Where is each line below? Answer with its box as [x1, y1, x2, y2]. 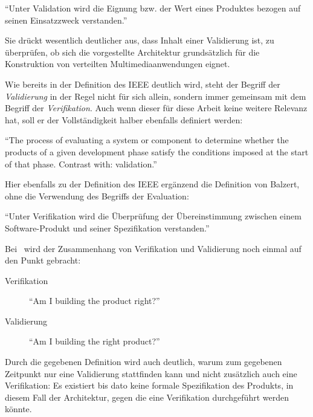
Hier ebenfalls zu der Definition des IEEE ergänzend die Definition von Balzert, [5, 178, 300, 190]
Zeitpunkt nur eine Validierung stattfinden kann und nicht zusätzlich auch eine [5, 367, 297, 380]
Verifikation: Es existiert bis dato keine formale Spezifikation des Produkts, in [5, 379, 294, 392]
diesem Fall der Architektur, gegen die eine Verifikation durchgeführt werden [5, 390, 289, 403]
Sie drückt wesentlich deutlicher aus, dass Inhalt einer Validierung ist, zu [5, 34, 274, 47]
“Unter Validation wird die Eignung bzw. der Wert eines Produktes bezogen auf [5, 2, 301, 14]
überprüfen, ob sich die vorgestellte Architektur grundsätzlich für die [5, 45, 260, 58]
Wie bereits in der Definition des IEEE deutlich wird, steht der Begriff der [5, 77, 280, 90]
